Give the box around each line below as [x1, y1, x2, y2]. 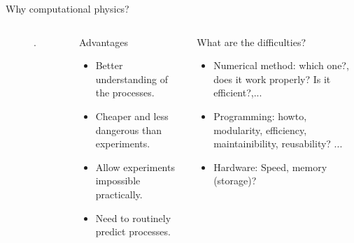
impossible [95, 173, 141, 188]
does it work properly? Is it [213, 71, 331, 86]
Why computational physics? [6, 1, 129, 15]
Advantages [78, 34, 128, 49]
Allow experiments [95, 159, 175, 174]
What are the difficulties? [197, 34, 306, 49]
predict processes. [95, 224, 171, 239]
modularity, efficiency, [213, 122, 307, 137]
